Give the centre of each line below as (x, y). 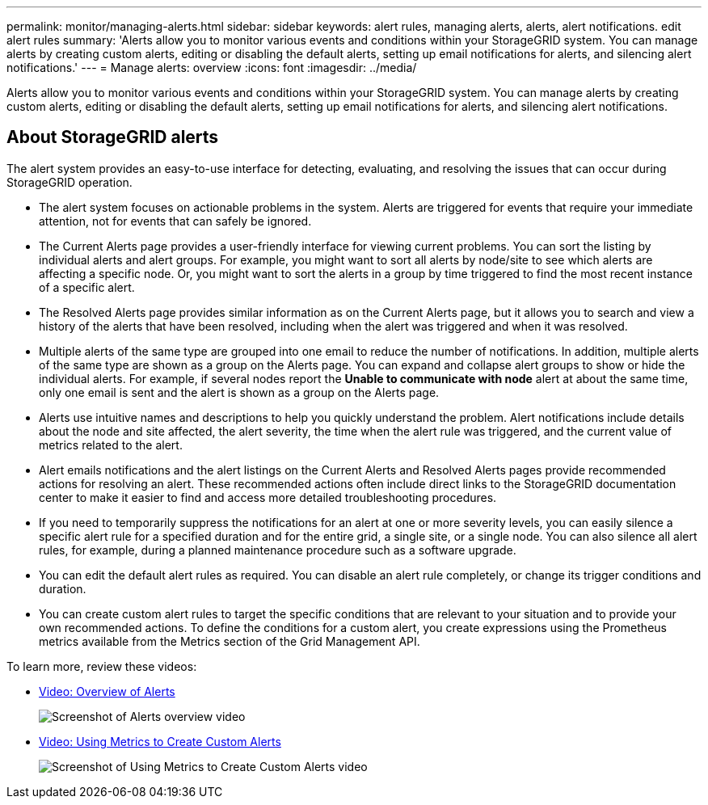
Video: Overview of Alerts (107, 691)
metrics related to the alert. (111, 445)
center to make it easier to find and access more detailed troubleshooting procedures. (268, 497)
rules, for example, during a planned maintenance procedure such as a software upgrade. (278, 550)
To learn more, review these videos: (102, 666)
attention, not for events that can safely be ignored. (175, 221)
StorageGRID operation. (70, 182)
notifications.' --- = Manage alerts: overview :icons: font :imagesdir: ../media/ (212, 67)
